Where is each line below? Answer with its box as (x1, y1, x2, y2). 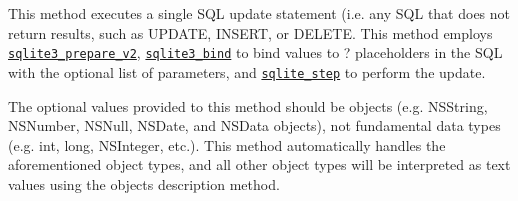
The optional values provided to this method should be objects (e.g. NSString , (8, 95, 488, 116)
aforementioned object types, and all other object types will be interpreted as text (8, 154, 511, 175)
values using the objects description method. (8, 173, 280, 194)
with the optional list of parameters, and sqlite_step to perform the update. (8, 61, 486, 82)
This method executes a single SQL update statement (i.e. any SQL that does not (8, 3, 511, 23)
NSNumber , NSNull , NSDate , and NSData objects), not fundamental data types (8, 115, 501, 136)
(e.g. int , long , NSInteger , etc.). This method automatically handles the (8, 134, 446, 155)
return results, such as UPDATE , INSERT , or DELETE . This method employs (8, 22, 493, 43)
